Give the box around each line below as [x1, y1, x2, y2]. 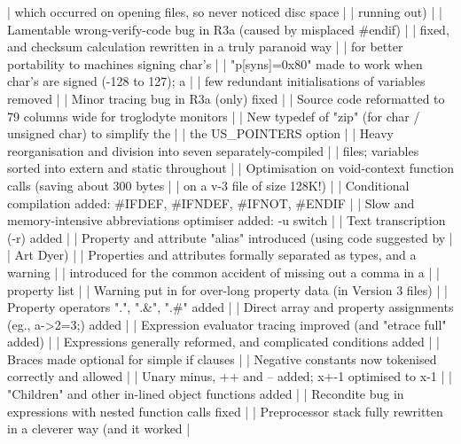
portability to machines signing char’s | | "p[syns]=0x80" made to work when [7, 54, 423, 73]
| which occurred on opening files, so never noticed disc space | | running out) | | [7, 3, 442, 20]
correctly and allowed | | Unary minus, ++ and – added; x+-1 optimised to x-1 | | [7, 367, 452, 386]
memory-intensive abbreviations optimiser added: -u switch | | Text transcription [7, 211, 446, 230]
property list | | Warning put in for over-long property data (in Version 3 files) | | [7, 280, 448, 299]
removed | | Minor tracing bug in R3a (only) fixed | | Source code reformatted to [7, 89, 445, 107]
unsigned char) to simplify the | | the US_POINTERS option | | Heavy [7, 124, 394, 143]
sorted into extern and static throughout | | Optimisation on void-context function [7, 159, 455, 177]
